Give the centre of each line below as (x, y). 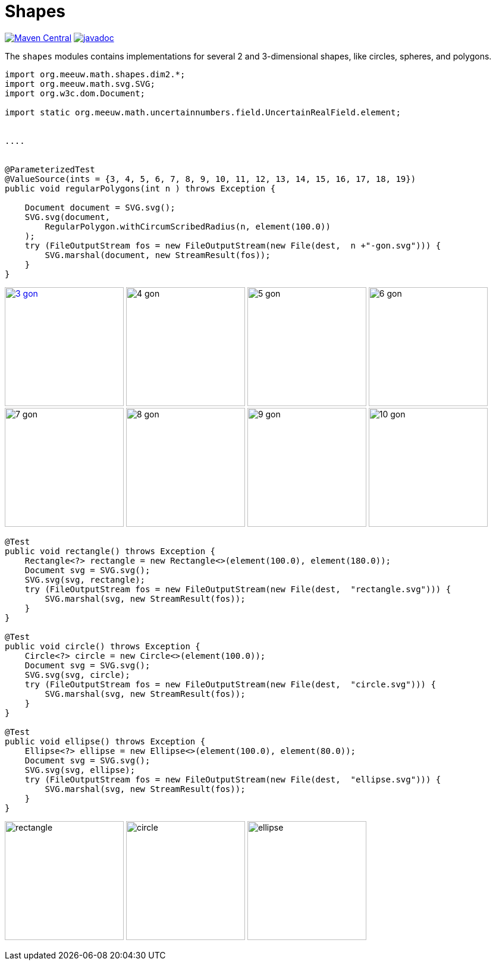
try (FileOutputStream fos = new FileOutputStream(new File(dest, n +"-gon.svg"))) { (233, 245)
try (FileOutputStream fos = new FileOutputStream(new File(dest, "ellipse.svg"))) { (233, 779)
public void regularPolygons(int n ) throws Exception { (140, 188)
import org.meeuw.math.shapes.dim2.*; (95, 74)
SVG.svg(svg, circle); (77, 675)
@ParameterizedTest (50, 169)
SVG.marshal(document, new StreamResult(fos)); (158, 255)
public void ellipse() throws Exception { (105, 741)
